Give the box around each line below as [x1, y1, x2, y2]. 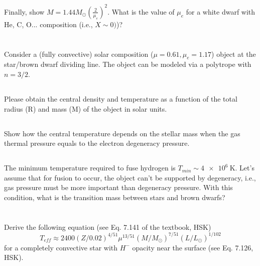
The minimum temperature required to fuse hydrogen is [4, 162, 176, 173]
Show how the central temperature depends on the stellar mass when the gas [4, 128, 240, 138]
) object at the [211, 48, 256, 59]
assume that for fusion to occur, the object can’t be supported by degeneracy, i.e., [4, 172, 256, 183]
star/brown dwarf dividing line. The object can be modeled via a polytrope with [4, 59, 251, 69]
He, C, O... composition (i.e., [4, 19, 93, 29]
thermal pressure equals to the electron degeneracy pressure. [4, 138, 190, 148]
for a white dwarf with [186, 6, 255, 17]
